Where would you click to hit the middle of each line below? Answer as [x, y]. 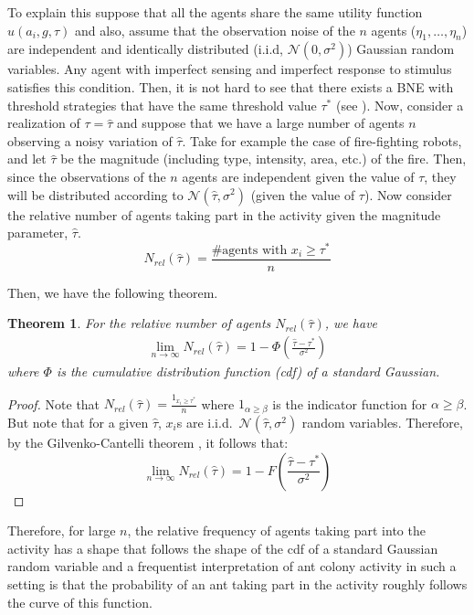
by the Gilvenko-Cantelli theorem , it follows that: [148, 442]
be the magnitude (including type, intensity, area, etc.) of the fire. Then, [263, 159]
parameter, [38, 233]
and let [27, 159]
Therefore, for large [62, 530]
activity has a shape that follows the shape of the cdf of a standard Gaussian [223, 548]
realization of [44, 123]
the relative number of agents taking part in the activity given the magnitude [224, 214]
